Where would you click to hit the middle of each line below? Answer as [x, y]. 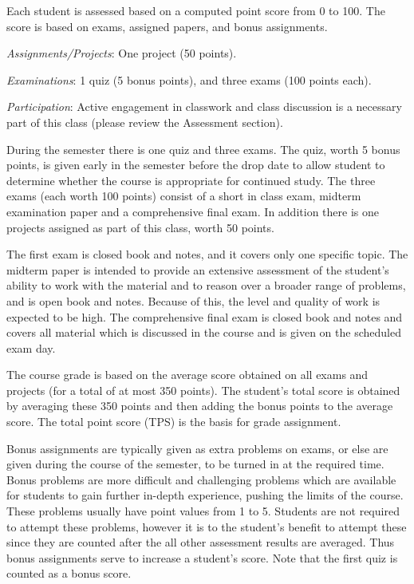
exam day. [31, 347]
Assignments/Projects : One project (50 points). [122, 53]
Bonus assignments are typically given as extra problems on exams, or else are [197, 448]
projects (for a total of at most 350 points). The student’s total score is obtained [203, 390]
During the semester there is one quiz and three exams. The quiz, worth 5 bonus [203, 149]
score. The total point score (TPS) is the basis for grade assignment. [174, 422]
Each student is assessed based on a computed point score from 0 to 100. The [196, 10]
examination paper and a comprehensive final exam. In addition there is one [193, 211]
